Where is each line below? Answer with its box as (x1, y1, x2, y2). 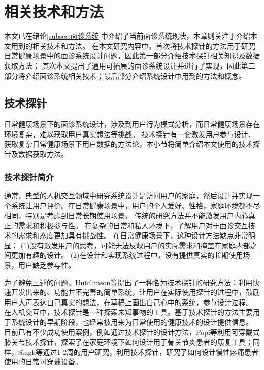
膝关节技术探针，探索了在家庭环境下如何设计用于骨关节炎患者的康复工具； (4, 337, 253, 347)
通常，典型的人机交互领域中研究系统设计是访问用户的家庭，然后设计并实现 (4, 190, 253, 200)
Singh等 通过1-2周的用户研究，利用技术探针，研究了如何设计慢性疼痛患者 (18, 346, 258, 357)
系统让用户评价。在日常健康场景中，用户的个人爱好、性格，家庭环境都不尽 (11, 200, 260, 211)
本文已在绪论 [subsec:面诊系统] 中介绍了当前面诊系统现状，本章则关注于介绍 (4, 30, 250, 41)
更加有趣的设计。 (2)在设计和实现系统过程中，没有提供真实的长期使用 (11, 250, 243, 260)
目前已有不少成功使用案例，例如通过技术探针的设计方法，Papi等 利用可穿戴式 (4, 326, 260, 337)
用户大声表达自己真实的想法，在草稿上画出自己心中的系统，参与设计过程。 (4, 296, 253, 307)
